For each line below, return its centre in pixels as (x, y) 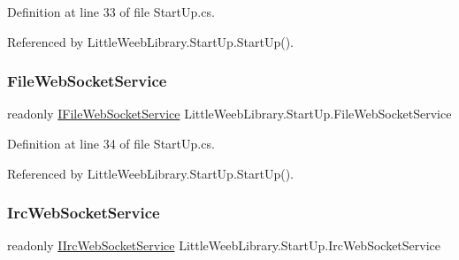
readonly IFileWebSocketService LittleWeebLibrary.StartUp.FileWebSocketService (229, 114)
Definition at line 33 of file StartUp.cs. (111, 11)
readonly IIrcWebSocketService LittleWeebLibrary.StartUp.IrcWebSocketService (224, 245)
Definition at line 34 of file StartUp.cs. (111, 143)
